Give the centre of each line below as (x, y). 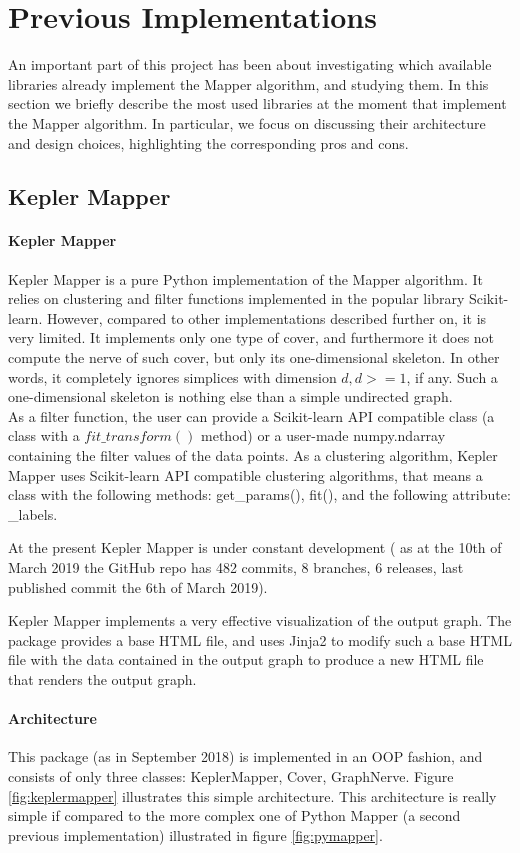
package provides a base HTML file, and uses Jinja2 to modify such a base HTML (260, 639)
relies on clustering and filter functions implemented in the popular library (236, 298)
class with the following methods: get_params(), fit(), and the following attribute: (259, 494)
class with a (44, 435)
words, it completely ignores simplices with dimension (172, 376)
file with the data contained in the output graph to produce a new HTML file (246, 659)
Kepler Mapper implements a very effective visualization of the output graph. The (260, 620)
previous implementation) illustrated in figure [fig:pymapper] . (195, 834)
